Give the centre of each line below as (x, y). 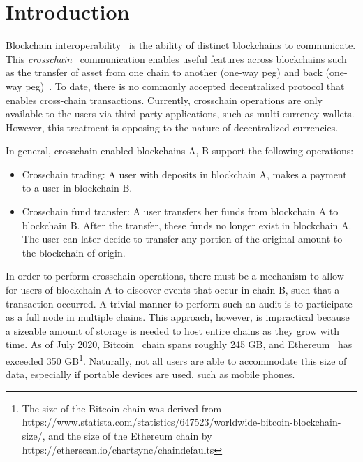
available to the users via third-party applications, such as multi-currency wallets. (180, 114)
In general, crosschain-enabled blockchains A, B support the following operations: (180, 151)
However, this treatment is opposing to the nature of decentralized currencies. (172, 127)
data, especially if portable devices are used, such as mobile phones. (150, 374)
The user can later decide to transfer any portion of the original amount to (182, 239)
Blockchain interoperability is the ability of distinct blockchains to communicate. (181, 45)
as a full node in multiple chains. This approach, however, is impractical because (178, 317)
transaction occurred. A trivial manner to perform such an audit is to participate (179, 303)
